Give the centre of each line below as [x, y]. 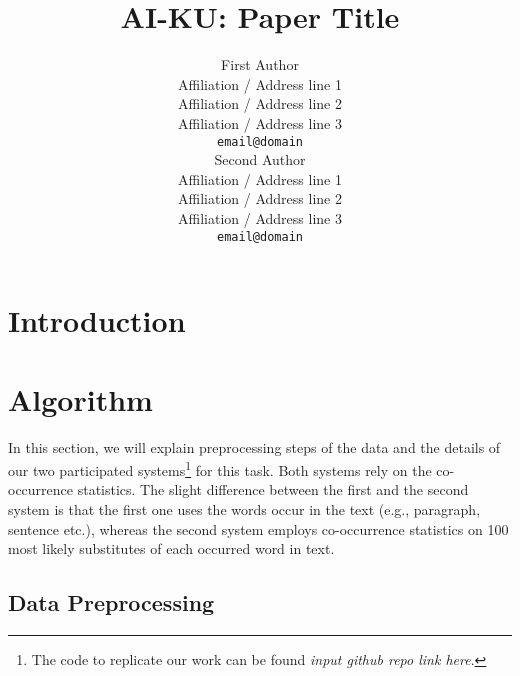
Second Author [260, 159]
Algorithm [80, 398]
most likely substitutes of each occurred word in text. [171, 548]
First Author [260, 64]
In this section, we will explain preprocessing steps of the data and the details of [254, 446]
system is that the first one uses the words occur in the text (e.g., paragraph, [244, 508]
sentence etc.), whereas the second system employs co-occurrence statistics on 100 [258, 528]
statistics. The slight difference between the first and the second [273, 489]
